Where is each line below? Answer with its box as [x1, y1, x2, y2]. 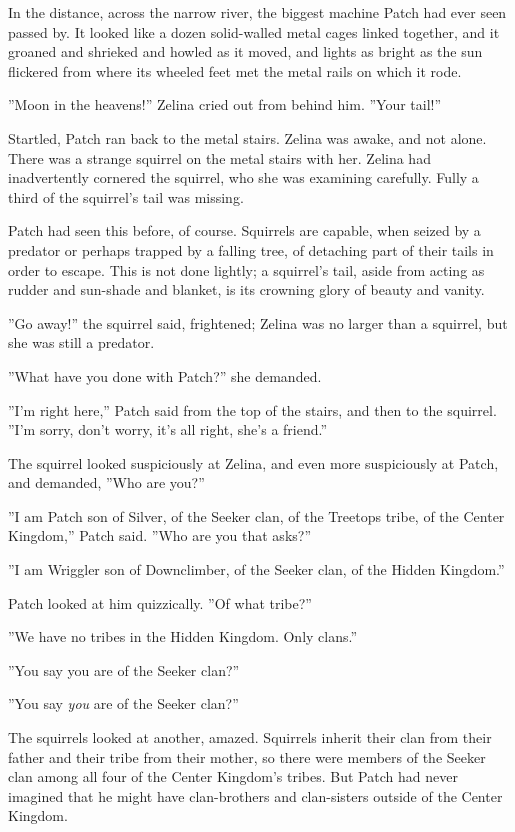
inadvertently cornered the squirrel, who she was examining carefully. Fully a [8, 167, 479, 188]
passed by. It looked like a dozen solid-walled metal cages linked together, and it [8, 21, 500, 42]
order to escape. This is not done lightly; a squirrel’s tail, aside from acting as [8, 259, 485, 280]
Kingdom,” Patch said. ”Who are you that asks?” [8, 525, 312, 546]
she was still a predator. [8, 332, 155, 353]
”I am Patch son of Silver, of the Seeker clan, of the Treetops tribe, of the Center [8, 505, 505, 526]
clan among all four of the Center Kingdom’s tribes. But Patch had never [8, 766, 458, 787]
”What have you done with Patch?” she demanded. [8, 365, 322, 386]
